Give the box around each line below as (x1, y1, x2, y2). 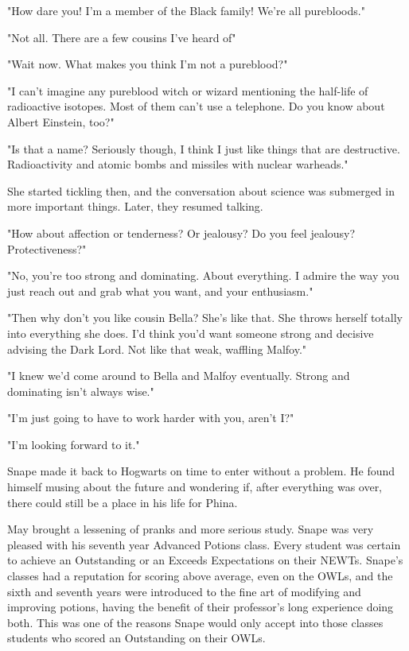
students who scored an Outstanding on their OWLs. (7, 630, 266, 646)
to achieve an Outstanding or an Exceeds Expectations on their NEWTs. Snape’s (7, 552, 403, 568)
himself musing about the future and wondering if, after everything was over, (7, 479, 383, 495)
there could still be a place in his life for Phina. (7, 494, 238, 510)
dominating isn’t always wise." (7, 382, 154, 399)
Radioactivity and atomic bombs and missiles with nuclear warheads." (7, 156, 349, 172)
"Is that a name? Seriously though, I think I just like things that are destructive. (7, 140, 400, 157)
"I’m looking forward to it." (7, 436, 140, 452)
